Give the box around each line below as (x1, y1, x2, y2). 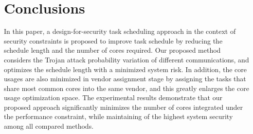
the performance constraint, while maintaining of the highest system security (4, 111, 233, 121)
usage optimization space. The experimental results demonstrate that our (4, 92, 222, 103)
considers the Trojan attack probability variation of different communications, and (4, 54, 249, 64)
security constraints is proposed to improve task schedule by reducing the (4, 35, 223, 45)
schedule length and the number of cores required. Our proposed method (4, 45, 221, 55)
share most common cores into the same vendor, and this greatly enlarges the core (4, 83, 249, 93)
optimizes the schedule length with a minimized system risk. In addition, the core (4, 64, 247, 74)
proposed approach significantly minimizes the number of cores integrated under (4, 102, 243, 112)
